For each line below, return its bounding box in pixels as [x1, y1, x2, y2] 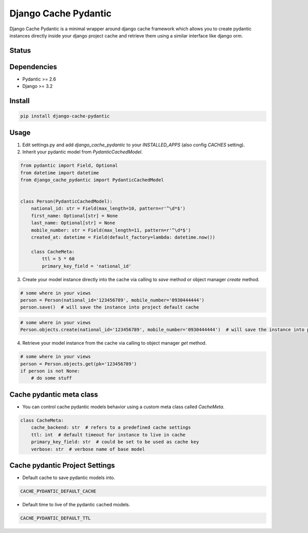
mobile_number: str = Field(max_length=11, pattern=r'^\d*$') [31, 227, 191, 233]
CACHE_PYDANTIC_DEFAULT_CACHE [20, 488, 97, 494]
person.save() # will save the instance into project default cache [20, 304, 199, 310]
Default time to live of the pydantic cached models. [22, 501, 130, 507]
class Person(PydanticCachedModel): [20, 199, 113, 205]
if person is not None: [20, 368, 81, 374]
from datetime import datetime [20, 170, 100, 175]
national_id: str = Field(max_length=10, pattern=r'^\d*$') [31, 206, 186, 211]
